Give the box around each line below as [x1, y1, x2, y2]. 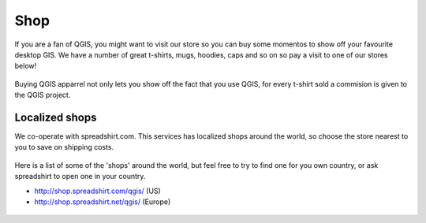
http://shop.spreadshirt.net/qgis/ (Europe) [34, 197, 171, 206]
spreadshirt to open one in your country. [14, 172, 146, 181]
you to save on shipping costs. [14, 143, 114, 152]
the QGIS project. [14, 91, 71, 100]
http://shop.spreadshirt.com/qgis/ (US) [34, 186, 161, 195]
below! [14, 61, 37, 71]
